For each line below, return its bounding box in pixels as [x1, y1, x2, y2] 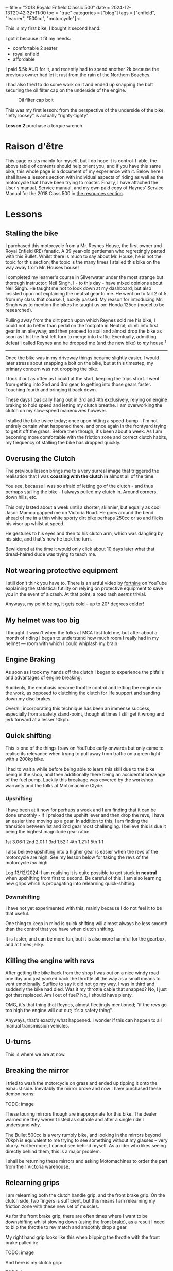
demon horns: [5, 1091, 35, 1097]
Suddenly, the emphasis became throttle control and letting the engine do [5, 684, 162, 690]
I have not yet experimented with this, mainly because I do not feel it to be [5, 905, 162, 911]
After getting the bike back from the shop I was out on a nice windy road [5, 970, 159, 976]
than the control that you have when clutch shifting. [5, 926, 115, 932]
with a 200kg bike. [5, 756, 45, 762]
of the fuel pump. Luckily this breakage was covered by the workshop [5, 777, 153, 783]
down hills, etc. [5, 494, 38, 500]
